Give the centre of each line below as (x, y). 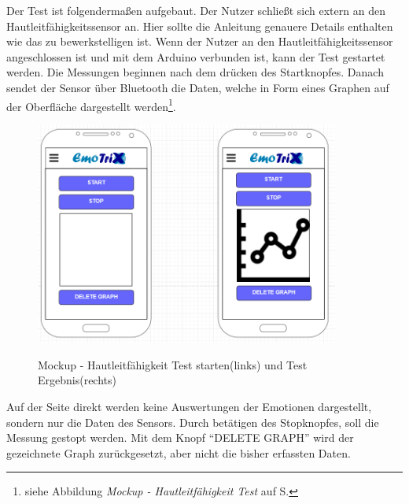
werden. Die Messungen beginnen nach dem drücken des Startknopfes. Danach (195, 72)
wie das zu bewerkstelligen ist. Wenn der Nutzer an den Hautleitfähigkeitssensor (200, 41)
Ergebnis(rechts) (77, 380)
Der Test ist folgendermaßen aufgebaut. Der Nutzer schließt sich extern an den (196, 10)
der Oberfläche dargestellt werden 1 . (91, 105)
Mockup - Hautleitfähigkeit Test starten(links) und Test (173, 364)
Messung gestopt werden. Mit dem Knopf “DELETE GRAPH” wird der (180, 437)
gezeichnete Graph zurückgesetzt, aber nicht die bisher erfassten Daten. (179, 452)
